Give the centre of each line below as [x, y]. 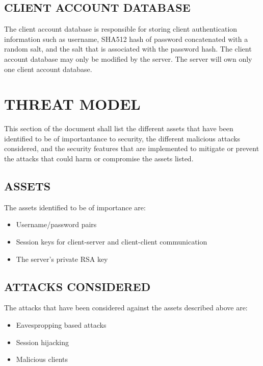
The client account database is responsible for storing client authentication [121, 29]
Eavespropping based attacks [61, 325]
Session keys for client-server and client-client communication [112, 242]
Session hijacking [43, 342]
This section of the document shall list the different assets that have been [119, 128]
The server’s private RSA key [62, 259]
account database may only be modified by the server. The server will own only [128, 58]
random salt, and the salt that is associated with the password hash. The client [128, 49]
